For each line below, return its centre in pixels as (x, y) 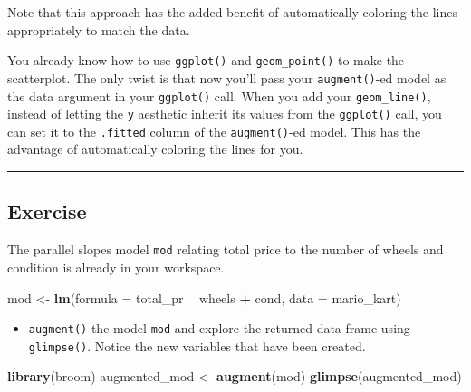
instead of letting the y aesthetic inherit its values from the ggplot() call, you (225, 114)
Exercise (47, 211)
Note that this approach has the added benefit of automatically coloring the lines (232, 12)
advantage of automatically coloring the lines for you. (155, 149)
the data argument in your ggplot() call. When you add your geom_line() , (219, 96)
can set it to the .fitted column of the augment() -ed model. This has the (214, 131)
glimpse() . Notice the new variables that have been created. (197, 345)
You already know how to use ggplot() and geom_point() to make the (206, 60)
